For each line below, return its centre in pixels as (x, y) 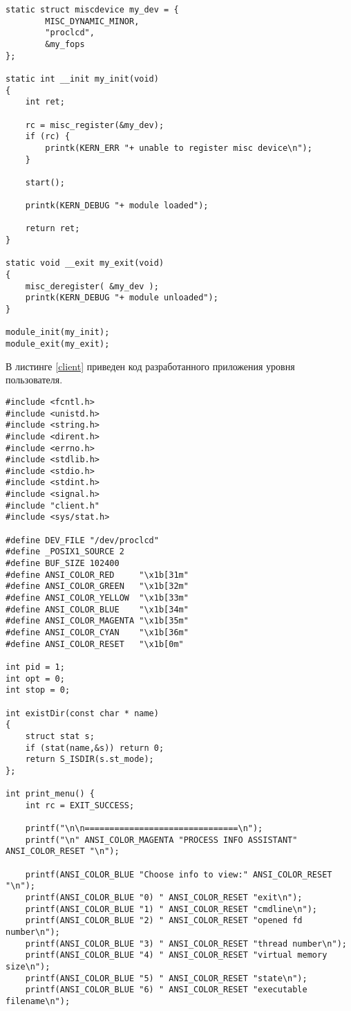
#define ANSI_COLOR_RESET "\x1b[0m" (95, 644)
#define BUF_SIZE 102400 (63, 564)
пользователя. (34, 380)
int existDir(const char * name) (82, 713)
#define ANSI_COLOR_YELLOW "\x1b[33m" (97, 598)
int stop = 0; (38, 690)
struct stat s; (60, 736)
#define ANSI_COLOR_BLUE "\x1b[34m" (97, 609)
